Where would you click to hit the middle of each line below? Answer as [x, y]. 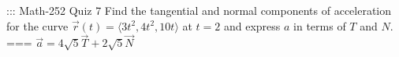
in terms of [320, 25]
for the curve [37, 25]
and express [252, 25]
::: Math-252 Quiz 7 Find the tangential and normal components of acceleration [199, 10]
